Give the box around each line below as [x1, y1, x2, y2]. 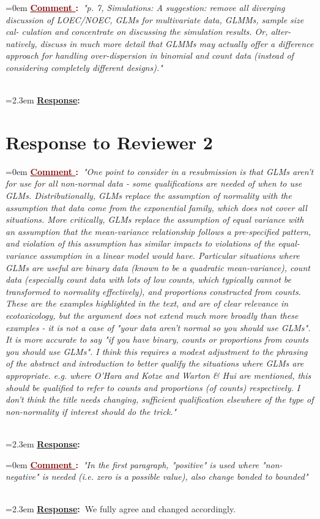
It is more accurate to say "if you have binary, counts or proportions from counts [6, 333, 309, 346]
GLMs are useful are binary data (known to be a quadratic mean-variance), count [6, 261, 310, 274]
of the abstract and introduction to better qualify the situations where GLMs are [6, 357, 304, 370]
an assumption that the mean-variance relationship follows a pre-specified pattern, [6, 225, 311, 237]
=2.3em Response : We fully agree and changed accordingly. [6, 502, 236, 515]
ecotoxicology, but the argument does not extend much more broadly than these [6, 309, 299, 321]
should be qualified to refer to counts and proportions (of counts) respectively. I [6, 381, 300, 394]
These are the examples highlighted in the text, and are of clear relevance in [6, 297, 289, 310]
